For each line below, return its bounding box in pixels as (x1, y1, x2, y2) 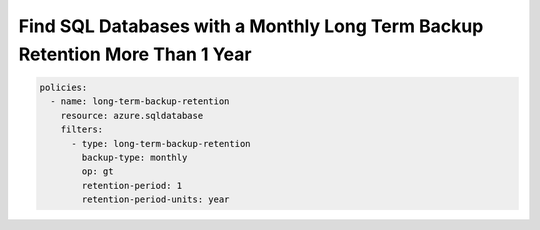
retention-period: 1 (81, 180, 183, 191)
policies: (39, 81, 88, 93)
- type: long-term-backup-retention (71, 138, 251, 149)
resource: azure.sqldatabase (60, 110, 204, 121)
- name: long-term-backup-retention (50, 96, 230, 107)
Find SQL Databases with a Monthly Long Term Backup (18, 15, 484, 37)
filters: (60, 124, 104, 135)
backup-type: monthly (81, 151, 188, 163)
